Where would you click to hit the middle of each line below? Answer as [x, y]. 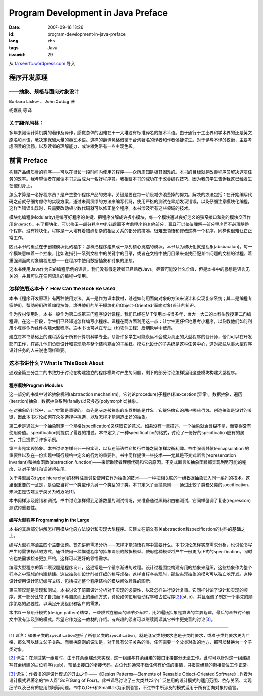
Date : [15, 27]
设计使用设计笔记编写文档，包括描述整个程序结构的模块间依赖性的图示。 [82, 581]
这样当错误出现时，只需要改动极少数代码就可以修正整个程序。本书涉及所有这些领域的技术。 [101, 208]
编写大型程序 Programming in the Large [49, 520]
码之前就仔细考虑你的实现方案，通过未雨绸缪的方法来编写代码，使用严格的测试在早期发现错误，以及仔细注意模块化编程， [131, 201]
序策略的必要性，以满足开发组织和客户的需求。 [56, 603]
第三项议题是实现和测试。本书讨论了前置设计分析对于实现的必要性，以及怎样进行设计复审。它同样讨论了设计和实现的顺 [128, 590]
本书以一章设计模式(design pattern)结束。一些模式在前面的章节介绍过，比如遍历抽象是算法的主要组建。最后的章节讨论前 [130, 613]
